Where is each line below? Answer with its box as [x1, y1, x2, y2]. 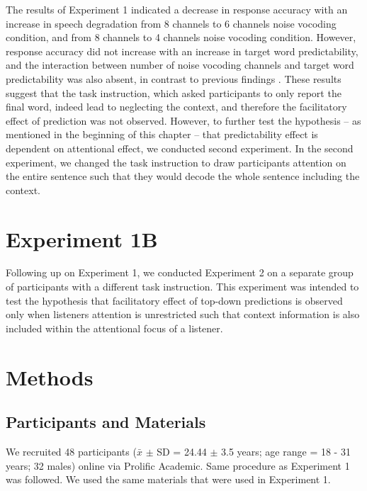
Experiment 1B [6, 224, 158, 253]
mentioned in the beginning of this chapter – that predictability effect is [6, 127, 318, 142]
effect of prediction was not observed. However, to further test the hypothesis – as [6, 113, 361, 128]
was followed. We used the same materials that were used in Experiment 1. [6, 472, 331, 487]
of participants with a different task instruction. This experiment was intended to [6, 279, 359, 294]
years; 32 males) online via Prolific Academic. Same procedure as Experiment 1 [6, 458, 350, 473]
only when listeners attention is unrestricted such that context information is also [6, 307, 360, 322]
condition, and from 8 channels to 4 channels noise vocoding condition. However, [6, 30, 356, 45]
